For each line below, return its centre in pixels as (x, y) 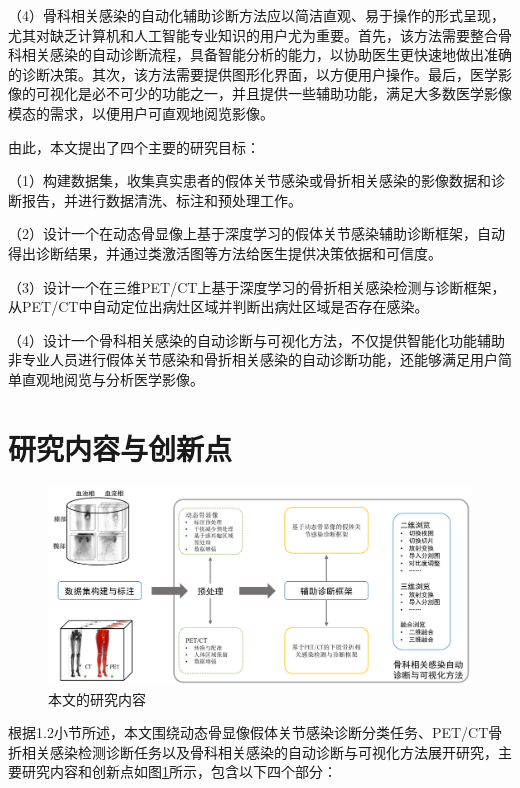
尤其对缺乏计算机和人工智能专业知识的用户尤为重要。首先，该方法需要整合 (253, 34)
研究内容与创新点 (120, 447)
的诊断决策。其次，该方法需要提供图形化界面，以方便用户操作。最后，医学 (253, 73)
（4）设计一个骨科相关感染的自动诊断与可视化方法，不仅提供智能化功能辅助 (256, 339)
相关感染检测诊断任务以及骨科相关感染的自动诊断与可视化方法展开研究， (259, 751)
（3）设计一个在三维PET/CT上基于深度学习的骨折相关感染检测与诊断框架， (257, 286)
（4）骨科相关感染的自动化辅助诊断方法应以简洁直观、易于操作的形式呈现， (256, 15)
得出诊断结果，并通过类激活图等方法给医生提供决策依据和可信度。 (225, 252)
